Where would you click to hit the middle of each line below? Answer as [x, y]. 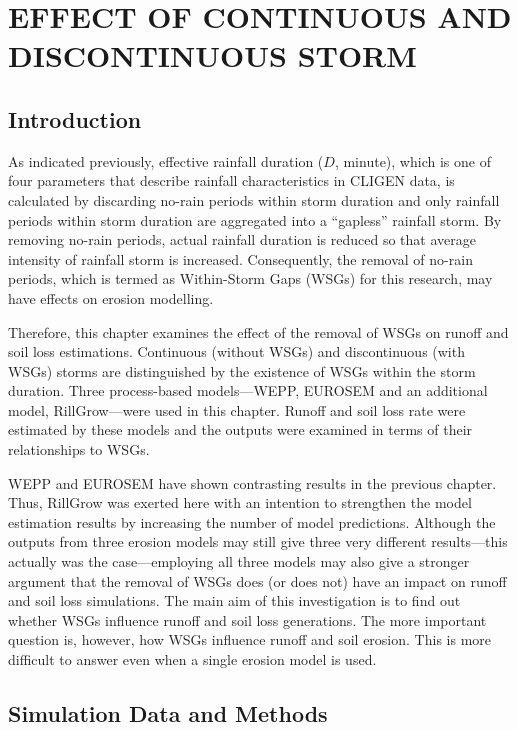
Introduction [75, 118]
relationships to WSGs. [79, 449]
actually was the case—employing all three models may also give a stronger [239, 561]
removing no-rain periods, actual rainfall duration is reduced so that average [242, 239]
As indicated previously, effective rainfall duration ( [166, 160]
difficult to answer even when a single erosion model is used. [192, 659]
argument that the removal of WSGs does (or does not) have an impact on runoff [257, 580]
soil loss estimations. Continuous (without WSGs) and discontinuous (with [236, 351]
